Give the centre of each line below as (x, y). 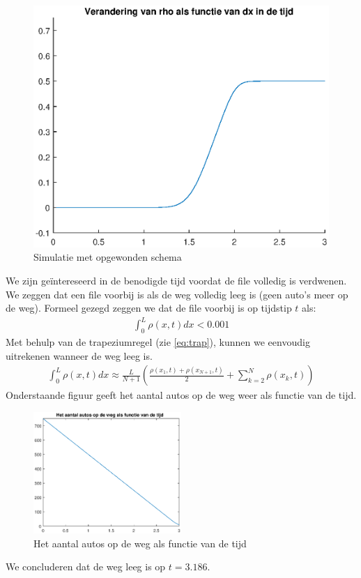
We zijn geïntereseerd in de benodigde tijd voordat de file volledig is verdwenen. (176, 281)
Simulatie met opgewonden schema (108, 257)
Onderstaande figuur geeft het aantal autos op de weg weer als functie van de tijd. (181, 395)
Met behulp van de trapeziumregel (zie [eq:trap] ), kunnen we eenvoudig (158, 342)
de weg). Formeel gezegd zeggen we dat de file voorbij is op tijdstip (149, 308)
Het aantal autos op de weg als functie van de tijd (140, 543)
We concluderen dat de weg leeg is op (86, 566)
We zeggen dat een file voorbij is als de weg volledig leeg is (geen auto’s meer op (177, 294)
